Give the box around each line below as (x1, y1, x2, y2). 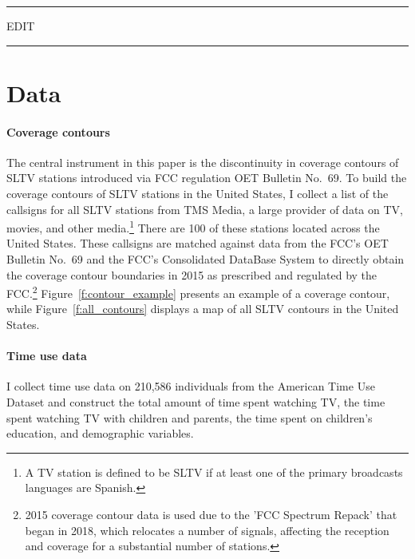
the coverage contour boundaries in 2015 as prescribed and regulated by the (6, 266, 377, 283)
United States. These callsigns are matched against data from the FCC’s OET (6, 235, 389, 252)
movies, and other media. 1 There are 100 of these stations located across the (6, 217, 380, 236)
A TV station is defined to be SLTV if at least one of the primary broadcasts (25, 463, 403, 480)
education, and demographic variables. (6, 425, 194, 442)
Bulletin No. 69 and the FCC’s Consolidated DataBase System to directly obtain (6, 250, 405, 267)
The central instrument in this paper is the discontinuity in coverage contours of (6, 153, 399, 170)
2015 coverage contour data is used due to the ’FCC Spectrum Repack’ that (25, 505, 397, 522)
